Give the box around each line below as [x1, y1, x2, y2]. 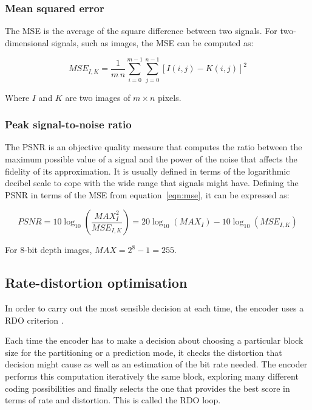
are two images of [65, 91, 131, 103]
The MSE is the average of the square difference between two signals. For [5, 24, 277, 37]
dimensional [5, 36, 49, 49]
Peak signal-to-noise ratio [5, 117, 132, 132]
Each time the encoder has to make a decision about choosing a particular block [5, 334, 304, 347]
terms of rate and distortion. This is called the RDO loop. [5, 394, 221, 406]
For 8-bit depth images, [5, 243, 92, 256]
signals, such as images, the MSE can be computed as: [52, 36, 254, 49]
